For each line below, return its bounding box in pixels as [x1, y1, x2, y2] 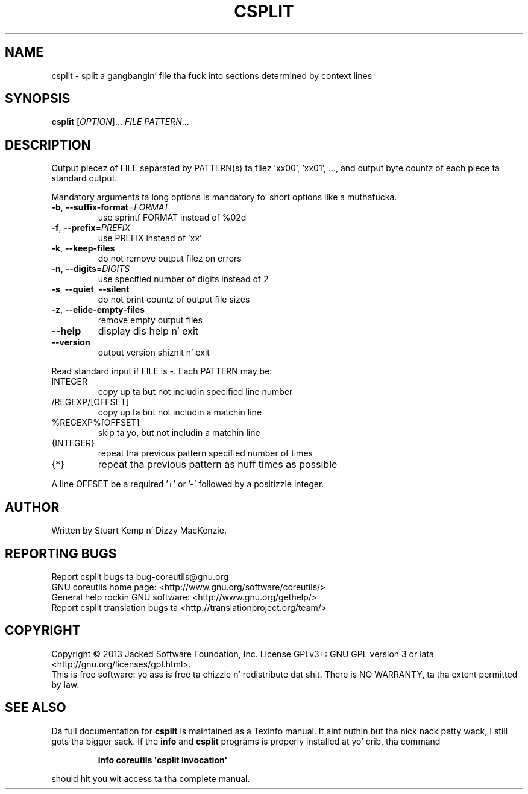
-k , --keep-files [51, 243, 115, 254]
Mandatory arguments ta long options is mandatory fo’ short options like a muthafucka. [51, 192, 397, 203]
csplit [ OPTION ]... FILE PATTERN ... [51, 116, 189, 127]
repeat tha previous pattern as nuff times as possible [98, 458, 338, 471]
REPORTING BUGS [5, 546, 117, 561]
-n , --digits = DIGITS [51, 263, 130, 274]
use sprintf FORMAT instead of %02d [98, 212, 247, 223]
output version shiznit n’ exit [98, 347, 210, 358]
